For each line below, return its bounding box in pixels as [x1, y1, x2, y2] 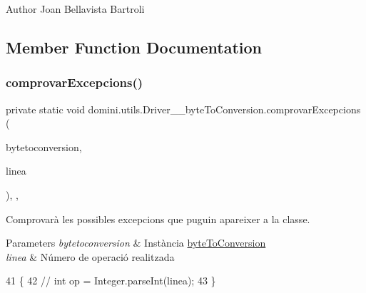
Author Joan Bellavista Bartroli [6, 1, 145, 16]
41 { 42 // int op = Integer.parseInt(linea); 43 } [6, 273, 216, 288]
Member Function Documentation [6, 36, 263, 58]
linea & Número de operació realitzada [6, 249, 175, 264]
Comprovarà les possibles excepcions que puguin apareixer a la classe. [6, 211, 310, 226]
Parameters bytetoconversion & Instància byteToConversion [6, 235, 266, 250]
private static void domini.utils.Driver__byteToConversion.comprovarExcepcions [6, 101, 361, 116]
